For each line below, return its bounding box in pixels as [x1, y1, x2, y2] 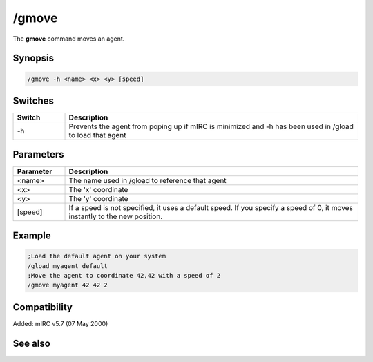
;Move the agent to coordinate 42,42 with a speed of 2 [27, 271, 221, 279]
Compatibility [12, 301, 73, 313]
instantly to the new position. [68, 211, 163, 221]
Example [12, 229, 51, 241]
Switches [12, 95, 55, 106]
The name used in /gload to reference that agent [68, 175, 227, 185]
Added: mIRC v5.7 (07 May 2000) [12, 319, 108, 327]
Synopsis [12, 53, 55, 64]
